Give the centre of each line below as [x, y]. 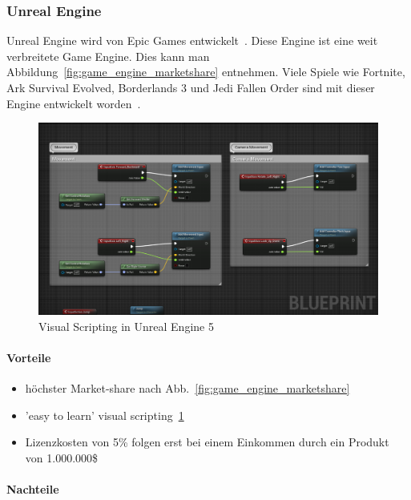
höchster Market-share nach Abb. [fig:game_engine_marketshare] [187, 387]
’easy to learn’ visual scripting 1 [105, 415]
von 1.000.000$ [62, 457]
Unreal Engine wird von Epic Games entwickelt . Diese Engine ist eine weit [192, 40]
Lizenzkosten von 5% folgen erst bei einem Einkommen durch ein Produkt [207, 442]
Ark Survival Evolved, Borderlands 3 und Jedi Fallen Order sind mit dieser [191, 87]
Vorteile [29, 357]
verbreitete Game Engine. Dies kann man [108, 56]
